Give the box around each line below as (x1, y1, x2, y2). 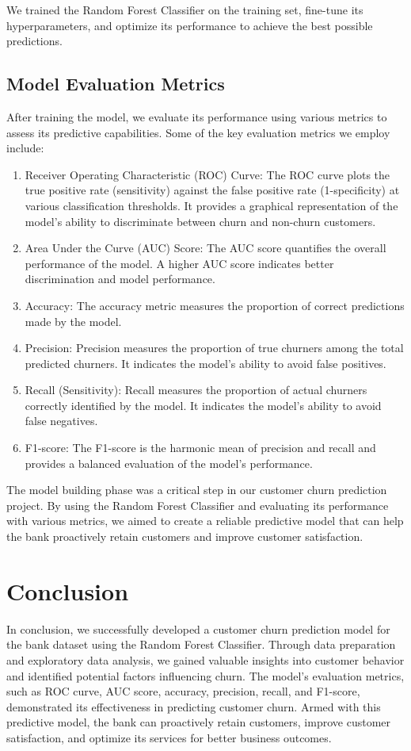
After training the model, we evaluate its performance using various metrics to (6, 108, 387, 125)
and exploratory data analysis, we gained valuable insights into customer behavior (6, 651, 405, 668)
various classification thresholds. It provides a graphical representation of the (25, 197, 398, 213)
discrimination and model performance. (25, 270, 215, 287)
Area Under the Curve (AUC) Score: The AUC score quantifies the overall (25, 239, 386, 256)
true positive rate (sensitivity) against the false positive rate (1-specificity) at (25, 182, 400, 198)
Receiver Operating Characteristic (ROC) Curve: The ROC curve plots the (25, 166, 390, 182)
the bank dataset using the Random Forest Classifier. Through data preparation (6, 636, 396, 653)
